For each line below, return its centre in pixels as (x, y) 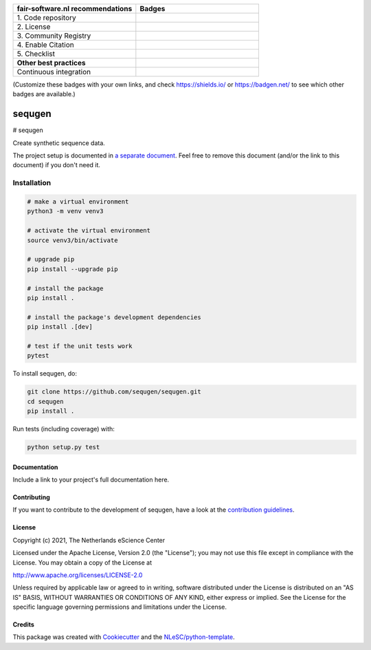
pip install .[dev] (60, 327)
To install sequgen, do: (45, 373)
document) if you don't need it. (57, 165)
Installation (32, 183)
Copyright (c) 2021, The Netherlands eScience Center (89, 540)
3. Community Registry (54, 36)
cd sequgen (45, 401)
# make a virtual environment (78, 202)
